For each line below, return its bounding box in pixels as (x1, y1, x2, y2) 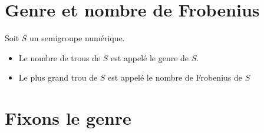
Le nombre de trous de (18, 51, 101, 64)
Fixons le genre (5, 106, 131, 130)
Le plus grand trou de (18, 71, 98, 84)
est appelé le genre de (111, 51, 189, 64)
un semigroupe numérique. (29, 32, 125, 44)
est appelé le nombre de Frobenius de (108, 71, 243, 84)
